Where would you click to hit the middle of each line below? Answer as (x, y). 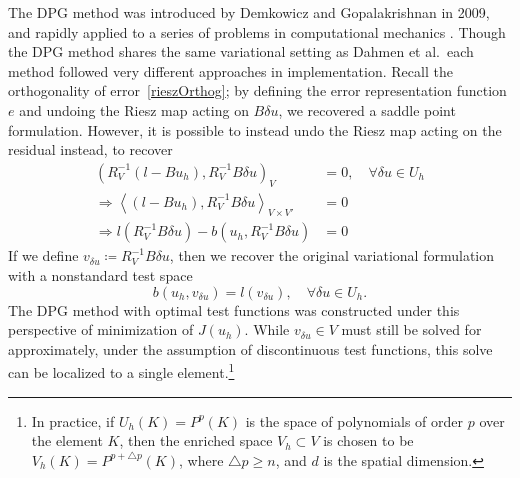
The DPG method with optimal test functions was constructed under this (234, 309)
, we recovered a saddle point (367, 109)
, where (201, 459)
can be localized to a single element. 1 (121, 371)
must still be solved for (411, 329)
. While (267, 329)
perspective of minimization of (101, 329)
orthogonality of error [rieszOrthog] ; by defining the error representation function (257, 90)
